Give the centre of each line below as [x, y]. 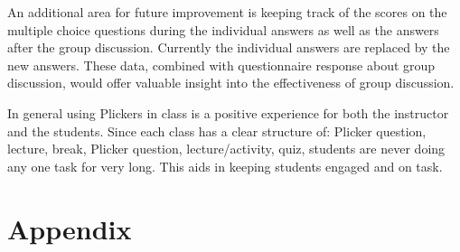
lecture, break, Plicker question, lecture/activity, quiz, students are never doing [226, 149]
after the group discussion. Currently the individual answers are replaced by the [229, 47]
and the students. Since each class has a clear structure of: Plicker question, [217, 131]
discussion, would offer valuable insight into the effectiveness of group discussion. [231, 83]
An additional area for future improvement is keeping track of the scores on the [227, 12]
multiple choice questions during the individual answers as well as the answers [223, 29]
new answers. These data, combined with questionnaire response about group [221, 65]
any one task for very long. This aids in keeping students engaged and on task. [225, 166]
